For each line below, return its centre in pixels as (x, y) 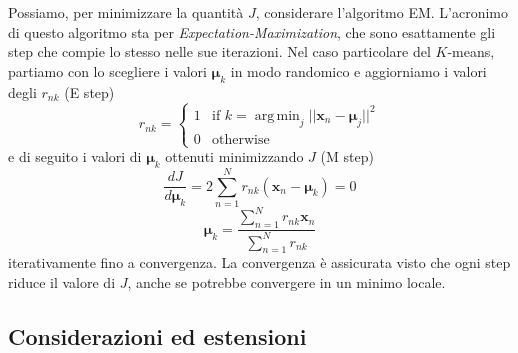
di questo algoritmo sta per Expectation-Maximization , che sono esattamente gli (252, 31)
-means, (471, 51)
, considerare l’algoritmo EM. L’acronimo (382, 12)
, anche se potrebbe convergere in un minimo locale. (286, 282)
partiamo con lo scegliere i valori (107, 70)
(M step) (347, 156)
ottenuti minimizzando (234, 156)
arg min (277, 115)
